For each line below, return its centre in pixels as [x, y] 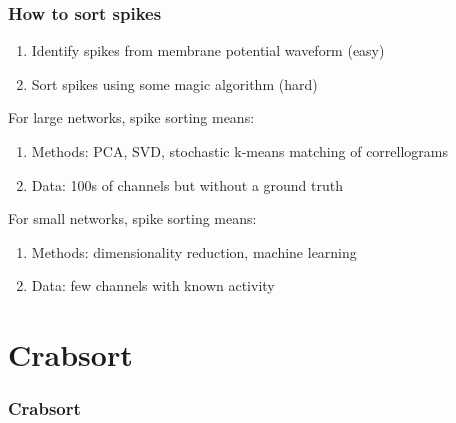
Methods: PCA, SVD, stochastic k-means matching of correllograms [240, 151]
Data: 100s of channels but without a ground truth [187, 184]
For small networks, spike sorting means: [132, 218]
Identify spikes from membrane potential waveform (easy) [208, 50]
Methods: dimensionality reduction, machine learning [194, 251]
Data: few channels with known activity [153, 285]
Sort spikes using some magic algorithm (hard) [174, 83]
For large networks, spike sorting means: [131, 117]
